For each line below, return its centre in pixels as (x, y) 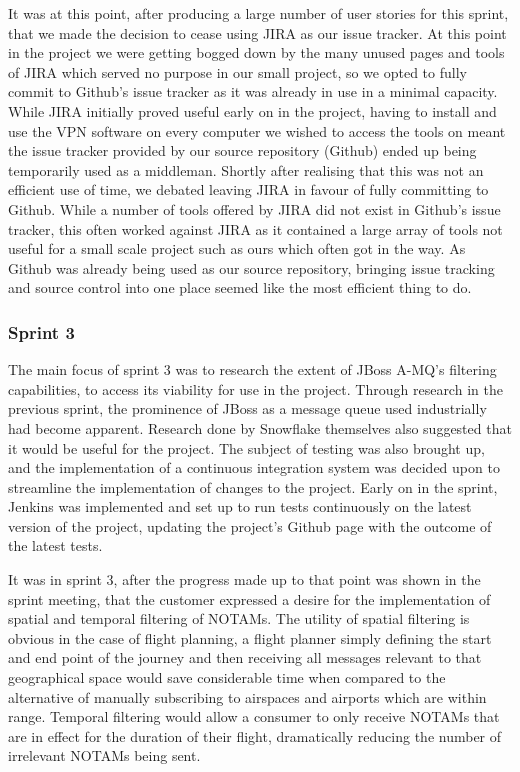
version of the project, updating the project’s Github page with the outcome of (250, 525)
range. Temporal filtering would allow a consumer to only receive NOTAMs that (254, 716)
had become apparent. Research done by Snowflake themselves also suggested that (260, 427)
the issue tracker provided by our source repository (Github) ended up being (242, 150)
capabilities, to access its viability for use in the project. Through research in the (255, 388)
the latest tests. (55, 545)
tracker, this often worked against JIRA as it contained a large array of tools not (255, 228)
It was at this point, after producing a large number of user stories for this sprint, (258, 13)
